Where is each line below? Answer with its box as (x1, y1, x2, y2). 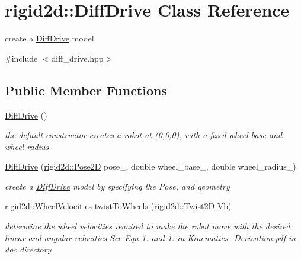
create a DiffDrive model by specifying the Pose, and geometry (5, 180, 230, 192)
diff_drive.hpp (51, 52, 104, 64)
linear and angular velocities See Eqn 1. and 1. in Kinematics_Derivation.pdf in (5, 231, 296, 244)
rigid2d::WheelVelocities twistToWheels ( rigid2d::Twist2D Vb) (5, 200, 232, 212)
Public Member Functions (5, 81, 167, 99)
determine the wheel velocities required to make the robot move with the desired (5, 220, 290, 232)
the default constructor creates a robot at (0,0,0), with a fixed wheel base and (5, 129, 283, 141)
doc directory (5, 243, 52, 255)
